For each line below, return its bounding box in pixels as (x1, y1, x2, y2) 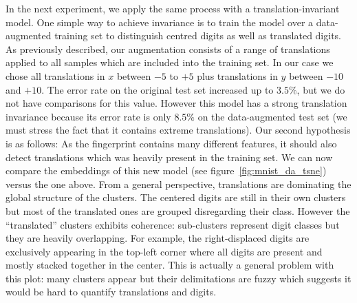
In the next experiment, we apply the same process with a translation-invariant (6, 1, 340, 15)
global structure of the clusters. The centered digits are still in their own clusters (6, 190, 346, 205)
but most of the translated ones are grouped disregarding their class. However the (6, 203, 350, 218)
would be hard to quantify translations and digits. (6, 284, 217, 299)
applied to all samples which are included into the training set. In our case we (6, 55, 334, 70)
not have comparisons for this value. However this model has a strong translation (6, 96, 347, 110)
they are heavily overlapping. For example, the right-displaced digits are (6, 231, 310, 245)
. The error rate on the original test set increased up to (41, 82, 274, 96)
